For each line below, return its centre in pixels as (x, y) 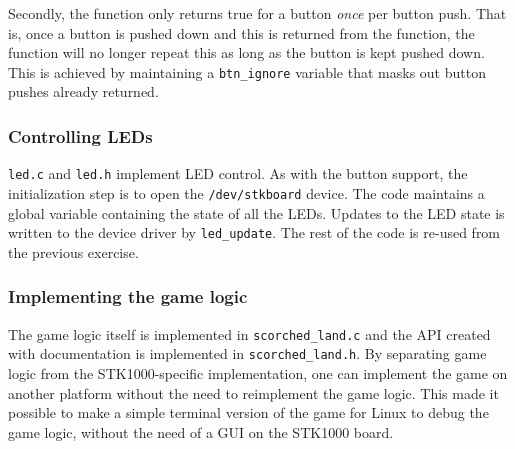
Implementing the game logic (128, 296)
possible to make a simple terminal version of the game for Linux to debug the (248, 412)
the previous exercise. (73, 251)
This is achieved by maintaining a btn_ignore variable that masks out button (247, 71)
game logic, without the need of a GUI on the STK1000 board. (201, 431)
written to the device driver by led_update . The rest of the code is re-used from (254, 232)
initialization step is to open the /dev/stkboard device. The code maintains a (246, 192)
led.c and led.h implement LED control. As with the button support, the (238, 173)
